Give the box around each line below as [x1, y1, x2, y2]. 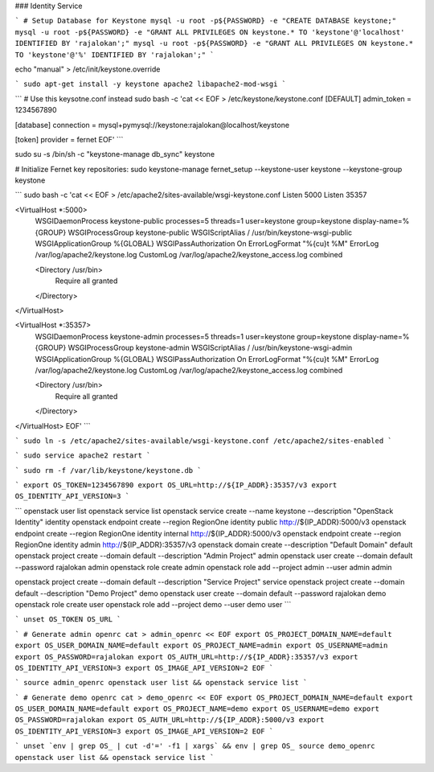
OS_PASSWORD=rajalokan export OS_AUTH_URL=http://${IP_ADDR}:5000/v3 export [14, 716, 325, 725]
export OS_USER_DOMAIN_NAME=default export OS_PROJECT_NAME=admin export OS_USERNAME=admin [14, 641, 388, 651]
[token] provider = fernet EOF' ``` [14, 134, 124, 144]
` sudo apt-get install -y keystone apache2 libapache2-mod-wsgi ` [14, 80, 287, 88]
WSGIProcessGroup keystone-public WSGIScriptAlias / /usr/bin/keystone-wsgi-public [68, 228, 353, 237]
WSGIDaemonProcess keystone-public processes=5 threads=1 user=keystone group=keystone [35, 216, 351, 226]
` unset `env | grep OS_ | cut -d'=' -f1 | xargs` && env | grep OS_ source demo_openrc [14, 741, 375, 751]
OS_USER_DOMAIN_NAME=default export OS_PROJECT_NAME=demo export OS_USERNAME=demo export [14, 704, 379, 713]
